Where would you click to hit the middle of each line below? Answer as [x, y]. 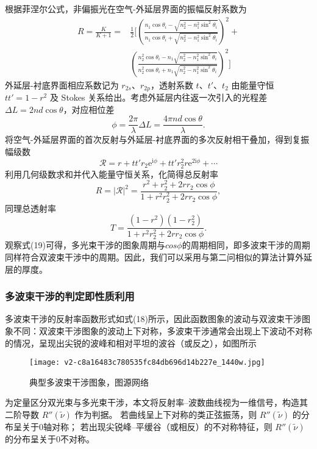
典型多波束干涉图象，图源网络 [89, 382]
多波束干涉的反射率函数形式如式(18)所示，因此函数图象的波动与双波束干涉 [153, 319]
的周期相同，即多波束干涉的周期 [246, 245]
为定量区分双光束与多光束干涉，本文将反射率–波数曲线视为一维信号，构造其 [156, 402]
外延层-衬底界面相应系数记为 [62, 84]
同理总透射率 [30, 208]
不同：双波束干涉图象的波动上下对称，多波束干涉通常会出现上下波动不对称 [162, 331]
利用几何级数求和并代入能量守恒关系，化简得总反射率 [112, 174]
